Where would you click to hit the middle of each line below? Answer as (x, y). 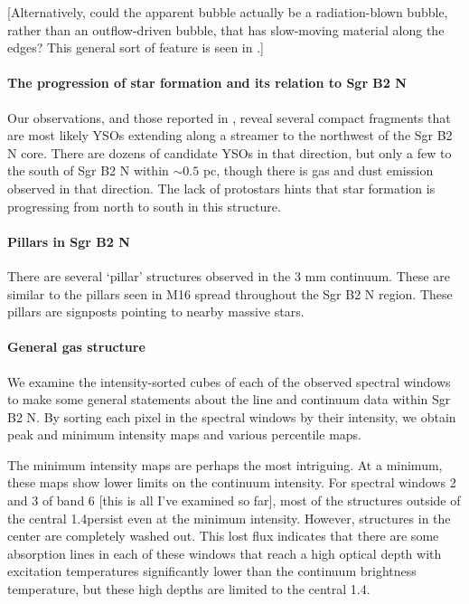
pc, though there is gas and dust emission (318, 170)
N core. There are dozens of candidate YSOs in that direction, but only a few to (230, 152)
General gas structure (76, 347)
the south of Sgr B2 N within (88, 170)
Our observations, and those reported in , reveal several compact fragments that (229, 117)
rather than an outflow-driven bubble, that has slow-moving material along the (226, 29)
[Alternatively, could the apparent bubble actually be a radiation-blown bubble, (228, 12)
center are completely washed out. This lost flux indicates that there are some (223, 536)
